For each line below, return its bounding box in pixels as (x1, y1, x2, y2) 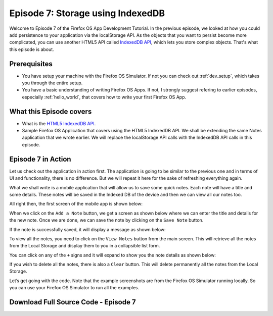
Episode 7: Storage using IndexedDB (9, 8, 165, 19)
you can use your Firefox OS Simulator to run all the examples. (9, 285, 140, 291)
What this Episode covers (9, 107, 92, 116)
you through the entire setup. (22, 80, 83, 86)
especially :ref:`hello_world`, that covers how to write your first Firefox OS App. (22, 94, 187, 100)
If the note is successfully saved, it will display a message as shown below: (9, 226, 166, 232)
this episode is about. (9, 46, 54, 52)
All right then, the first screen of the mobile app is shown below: (9, 201, 143, 207)
